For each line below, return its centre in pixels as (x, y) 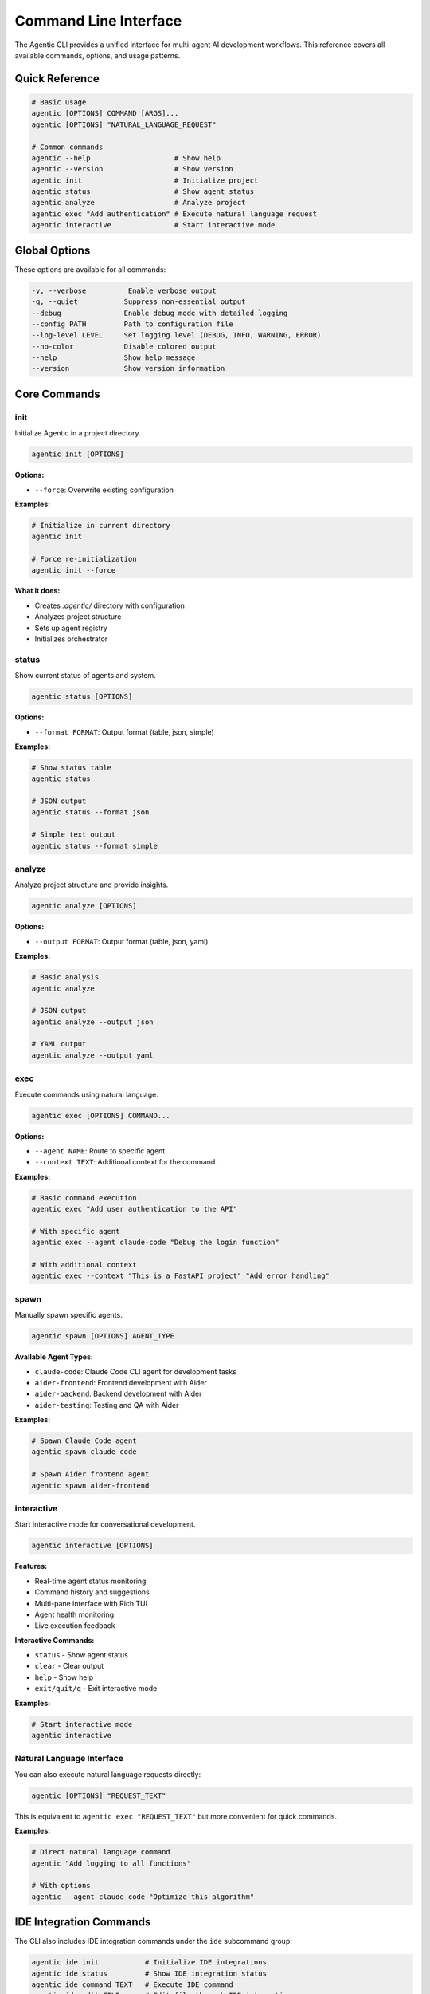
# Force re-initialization (84, 559)
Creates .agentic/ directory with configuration (109, 605)
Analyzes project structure (78, 617)
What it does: (37, 591)
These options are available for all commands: (90, 269)
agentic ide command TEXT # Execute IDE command (133, 1984)
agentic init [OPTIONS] (78, 454)
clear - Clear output (69, 1666)
